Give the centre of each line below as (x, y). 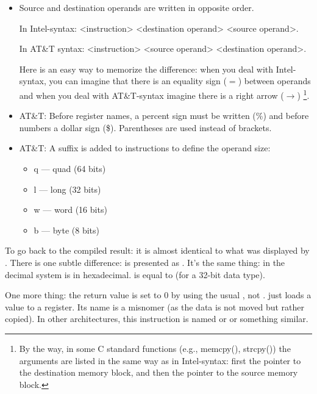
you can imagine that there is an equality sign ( (138, 81)
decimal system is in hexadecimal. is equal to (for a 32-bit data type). (135, 274)
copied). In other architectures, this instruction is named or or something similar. (157, 319)
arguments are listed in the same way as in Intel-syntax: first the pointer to (160, 360)
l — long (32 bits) (67, 189)
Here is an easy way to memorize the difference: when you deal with (146, 69)
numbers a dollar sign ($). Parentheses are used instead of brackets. (145, 127)
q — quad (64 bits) (70, 168)
